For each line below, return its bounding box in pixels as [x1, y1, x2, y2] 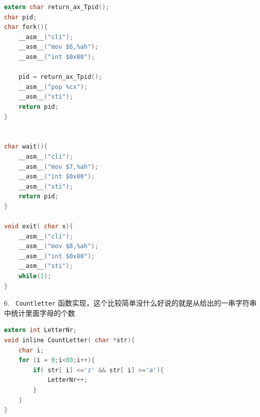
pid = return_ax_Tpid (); [18, 73, 102, 81]
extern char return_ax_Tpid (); [4, 4, 109, 11]
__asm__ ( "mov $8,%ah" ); [18, 243, 99, 250]
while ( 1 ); [18, 273, 52, 280]
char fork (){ [4, 23, 48, 31]
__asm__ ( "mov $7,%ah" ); [18, 163, 99, 170]
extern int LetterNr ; [4, 326, 77, 334]
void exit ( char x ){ [4, 223, 73, 230]
